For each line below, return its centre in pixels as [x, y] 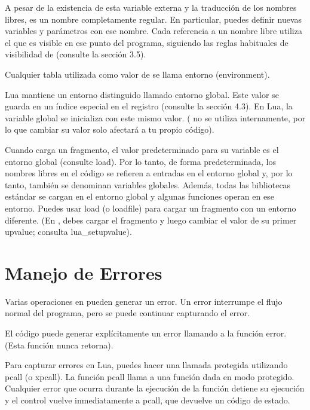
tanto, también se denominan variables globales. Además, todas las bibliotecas [148, 184]
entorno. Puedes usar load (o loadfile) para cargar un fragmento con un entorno [151, 208]
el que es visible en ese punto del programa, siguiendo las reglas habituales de [147, 42]
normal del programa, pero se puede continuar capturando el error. [127, 313]
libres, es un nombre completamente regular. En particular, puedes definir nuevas [154, 19]
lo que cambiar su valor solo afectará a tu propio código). [110, 129]
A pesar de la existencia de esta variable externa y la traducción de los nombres [151, 7]
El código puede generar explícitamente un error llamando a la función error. [146, 333]
